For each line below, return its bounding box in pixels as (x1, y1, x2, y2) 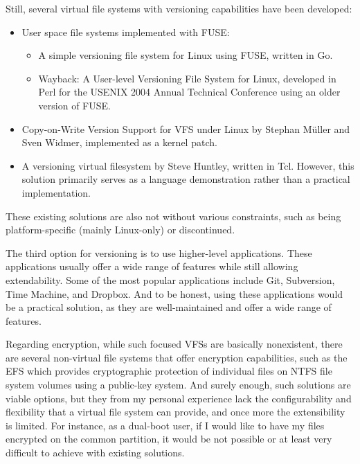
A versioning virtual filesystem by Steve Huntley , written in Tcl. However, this (21, 158, 354, 172)
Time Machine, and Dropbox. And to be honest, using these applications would (6, 286, 343, 301)
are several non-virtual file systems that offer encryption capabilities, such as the (6, 350, 348, 364)
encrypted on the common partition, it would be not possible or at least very (6, 431, 332, 446)
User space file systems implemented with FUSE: (21, 24, 230, 39)
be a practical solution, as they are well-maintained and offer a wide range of (6, 300, 332, 314)
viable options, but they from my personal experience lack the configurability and (6, 391, 352, 405)
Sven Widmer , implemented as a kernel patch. (21, 135, 217, 150)
